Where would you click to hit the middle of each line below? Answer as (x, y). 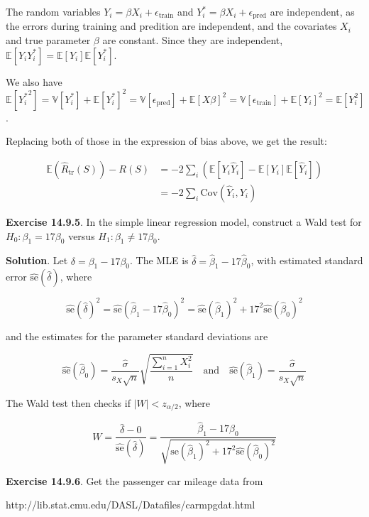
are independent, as (312, 11)
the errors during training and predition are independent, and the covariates (171, 26)
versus (82, 235)
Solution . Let (37, 260)
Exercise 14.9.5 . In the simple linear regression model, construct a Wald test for (184, 221)
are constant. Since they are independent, (193, 40)
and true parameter (48, 40)
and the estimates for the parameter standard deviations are (137, 336)
